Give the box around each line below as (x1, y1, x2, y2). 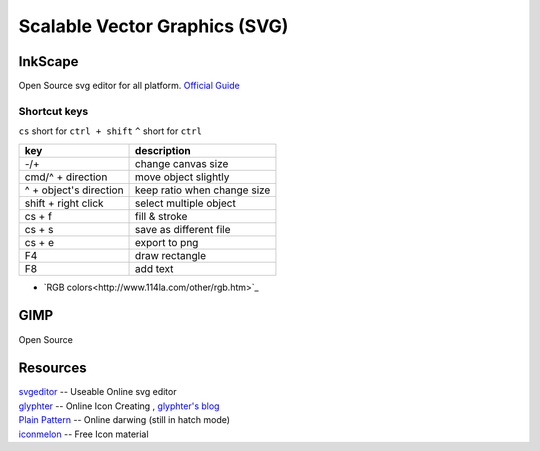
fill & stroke (135, 209, 188, 223)
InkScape (18, 53, 79, 70)
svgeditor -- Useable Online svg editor (18, 386, 177, 398)
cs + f (24, 209, 52, 223)
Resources (18, 360, 87, 377)
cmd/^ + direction (24, 170, 108, 184)
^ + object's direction (24, 183, 124, 197)
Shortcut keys (18, 104, 89, 118)
